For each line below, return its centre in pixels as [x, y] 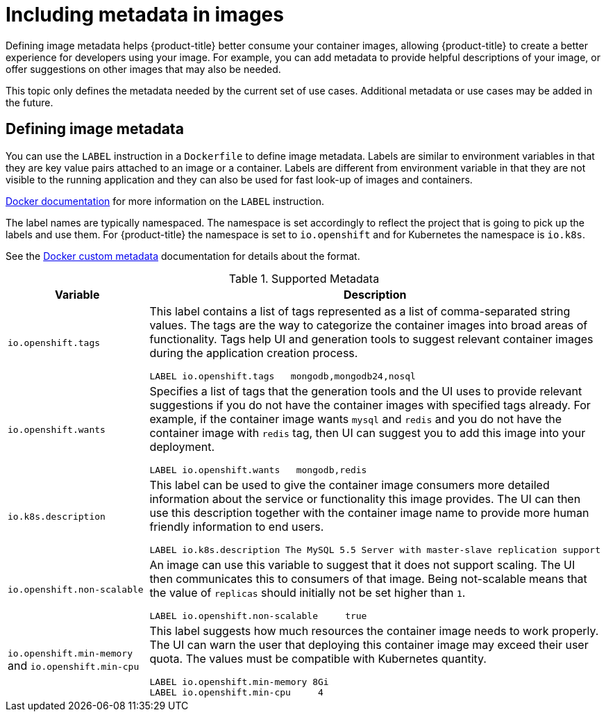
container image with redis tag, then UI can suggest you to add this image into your [368, 432]
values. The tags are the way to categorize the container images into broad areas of [369, 325]
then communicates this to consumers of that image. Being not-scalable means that [368, 578]
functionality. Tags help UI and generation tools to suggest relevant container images [371, 339]
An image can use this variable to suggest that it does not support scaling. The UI [362, 564]
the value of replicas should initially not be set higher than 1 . [308, 592]
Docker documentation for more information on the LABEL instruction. [165, 201]
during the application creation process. [254, 353]
